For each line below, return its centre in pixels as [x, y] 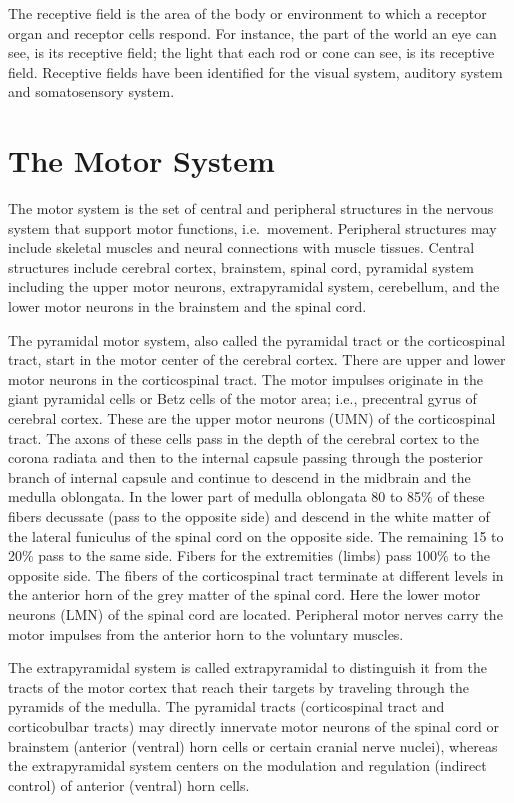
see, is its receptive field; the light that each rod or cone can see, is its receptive [251, 52]
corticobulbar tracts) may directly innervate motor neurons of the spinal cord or [253, 725]
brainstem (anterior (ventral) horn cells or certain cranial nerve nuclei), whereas [253, 745]
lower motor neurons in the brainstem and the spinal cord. [187, 306]
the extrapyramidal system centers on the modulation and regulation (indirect [247, 765]
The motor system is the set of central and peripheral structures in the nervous [251, 208]
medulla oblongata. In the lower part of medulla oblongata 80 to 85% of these [246, 496]
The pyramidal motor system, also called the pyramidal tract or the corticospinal [257, 339]
